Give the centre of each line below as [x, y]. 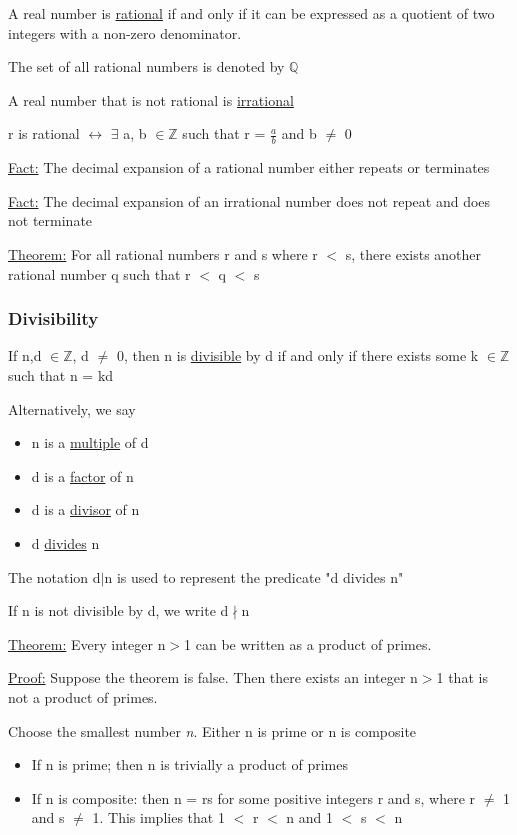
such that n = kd [61, 374]
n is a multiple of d [90, 442]
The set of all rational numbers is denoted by [146, 66]
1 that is [462, 677]
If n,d [25, 355]
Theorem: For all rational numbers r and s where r [163, 253]
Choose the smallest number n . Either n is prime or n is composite [212, 730]
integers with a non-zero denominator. [125, 32]
